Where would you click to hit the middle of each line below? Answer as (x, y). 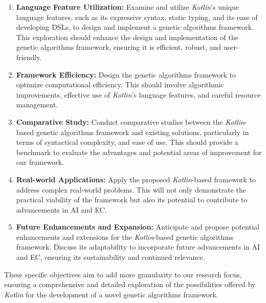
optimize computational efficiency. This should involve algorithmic (120, 84)
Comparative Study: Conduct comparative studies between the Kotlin (130, 121)
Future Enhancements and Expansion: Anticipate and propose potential (138, 227)
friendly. (29, 57)
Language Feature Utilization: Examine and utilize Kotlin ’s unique (128, 7)
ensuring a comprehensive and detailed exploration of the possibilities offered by (130, 284)
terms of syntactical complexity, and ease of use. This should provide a (127, 142)
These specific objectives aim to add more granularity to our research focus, (123, 274)
